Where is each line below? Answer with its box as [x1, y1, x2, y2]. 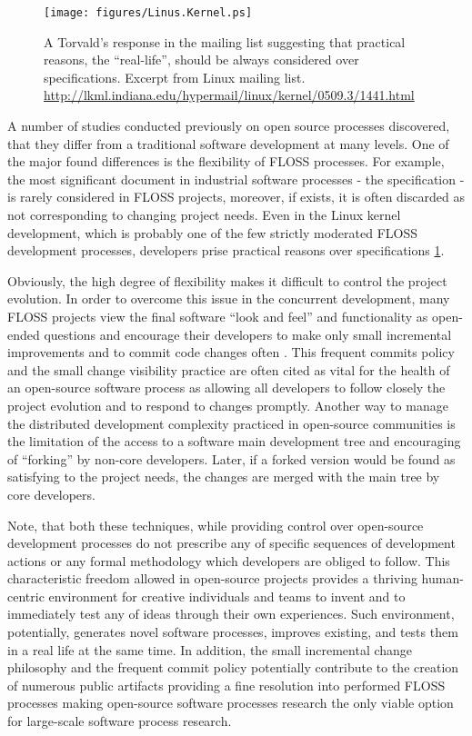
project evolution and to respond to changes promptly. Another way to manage [7, 395, 448, 414]
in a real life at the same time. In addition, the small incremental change [7, 640, 413, 659]
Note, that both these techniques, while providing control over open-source [7, 515, 424, 534]
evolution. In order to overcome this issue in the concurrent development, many [7, 289, 450, 308]
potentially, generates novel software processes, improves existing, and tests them [7, 622, 458, 642]
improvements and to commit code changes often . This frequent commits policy [7, 343, 455, 362]
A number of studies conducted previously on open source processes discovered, [7, 116, 450, 135]
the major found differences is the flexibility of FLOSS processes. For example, [7, 152, 445, 171]
